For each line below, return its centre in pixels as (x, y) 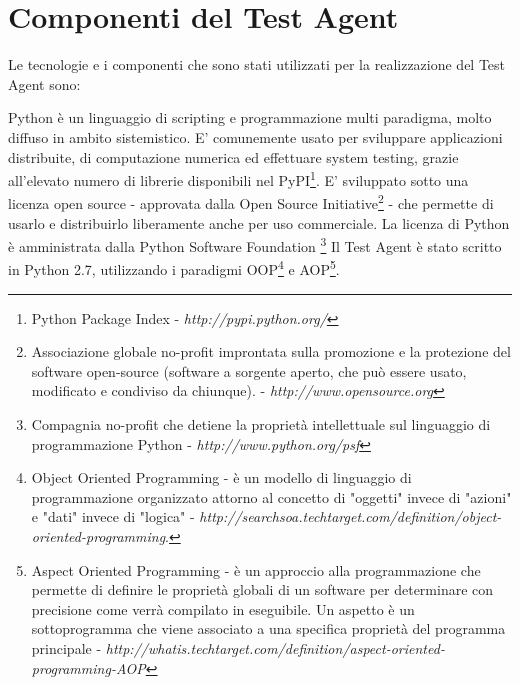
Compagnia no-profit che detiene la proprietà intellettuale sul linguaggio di (261, 424)
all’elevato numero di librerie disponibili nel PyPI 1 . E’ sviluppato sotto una (238, 178)
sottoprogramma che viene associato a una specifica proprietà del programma (268, 628)
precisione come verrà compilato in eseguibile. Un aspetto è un (223, 608)
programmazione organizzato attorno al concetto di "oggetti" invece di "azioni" (271, 496)
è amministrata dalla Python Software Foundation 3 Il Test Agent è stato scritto (255, 244)
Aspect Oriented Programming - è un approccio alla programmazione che (256, 569)
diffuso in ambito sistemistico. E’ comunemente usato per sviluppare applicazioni (255, 136)
